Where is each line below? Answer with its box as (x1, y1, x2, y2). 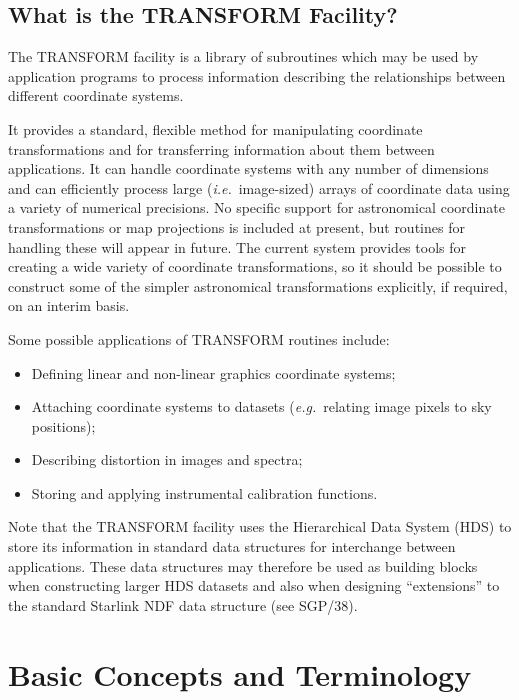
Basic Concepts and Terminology (8, 653, 472, 694)
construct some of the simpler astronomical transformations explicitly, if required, (8, 275, 508, 296)
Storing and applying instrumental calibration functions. (31, 482, 378, 503)
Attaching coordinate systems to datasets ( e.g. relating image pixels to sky (31, 396, 492, 417)
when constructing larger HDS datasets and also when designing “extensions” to (8, 575, 500, 596)
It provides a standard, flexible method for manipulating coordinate (8, 118, 423, 139)
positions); (31, 415, 96, 436)
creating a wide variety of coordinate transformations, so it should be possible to (8, 256, 502, 277)
